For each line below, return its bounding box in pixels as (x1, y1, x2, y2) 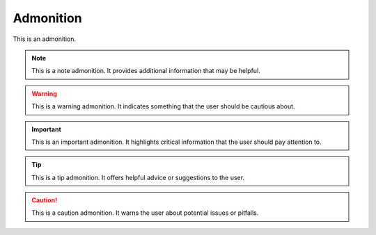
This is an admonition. (13, 35, 77, 43)
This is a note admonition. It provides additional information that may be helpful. (31, 67, 260, 75)
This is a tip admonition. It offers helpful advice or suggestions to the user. (31, 173, 245, 181)
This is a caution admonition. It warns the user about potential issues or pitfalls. (31, 209, 259, 217)
